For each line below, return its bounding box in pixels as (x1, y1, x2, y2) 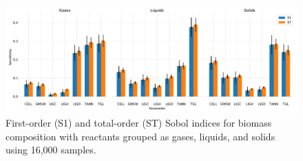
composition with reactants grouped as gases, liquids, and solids (6, 129, 275, 143)
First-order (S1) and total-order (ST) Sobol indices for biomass (6, 116, 272, 130)
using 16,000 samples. (6, 142, 96, 157)
